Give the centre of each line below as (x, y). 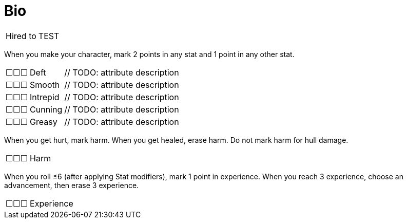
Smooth (45, 85)
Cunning (46, 109)
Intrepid (45, 97)
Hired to (21, 36)
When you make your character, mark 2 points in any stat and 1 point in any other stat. (149, 54)
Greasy (44, 122)
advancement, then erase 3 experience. (72, 185)
